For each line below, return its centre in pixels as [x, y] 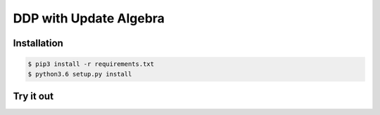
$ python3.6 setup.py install [80, 74]
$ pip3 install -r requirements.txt [91, 64]
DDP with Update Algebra [89, 18]
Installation [38, 43]
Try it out [33, 96]
